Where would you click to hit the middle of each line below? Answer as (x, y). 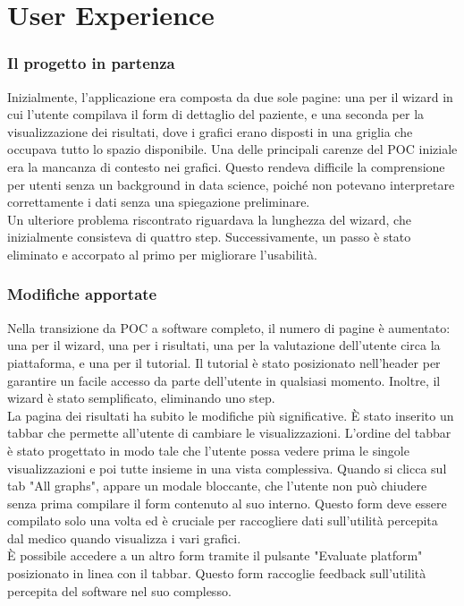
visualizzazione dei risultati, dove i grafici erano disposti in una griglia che (210, 131)
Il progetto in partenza (91, 63)
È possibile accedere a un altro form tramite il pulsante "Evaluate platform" (215, 555)
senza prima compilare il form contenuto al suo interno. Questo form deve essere (227, 503)
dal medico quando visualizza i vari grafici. (124, 538)
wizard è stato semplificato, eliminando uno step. (141, 398)
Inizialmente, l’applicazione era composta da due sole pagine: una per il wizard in (230, 96)
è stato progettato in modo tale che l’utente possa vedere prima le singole (208, 450)
